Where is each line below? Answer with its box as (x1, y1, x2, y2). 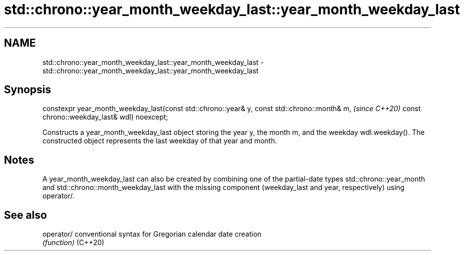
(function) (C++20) (42, 238, 104, 247)
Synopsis (4, 83, 51, 96)
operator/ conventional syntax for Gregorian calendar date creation (42, 230, 262, 239)
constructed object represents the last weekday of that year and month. (42, 136, 277, 145)
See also (4, 208, 47, 221)
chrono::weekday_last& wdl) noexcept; (42, 113, 168, 122)
